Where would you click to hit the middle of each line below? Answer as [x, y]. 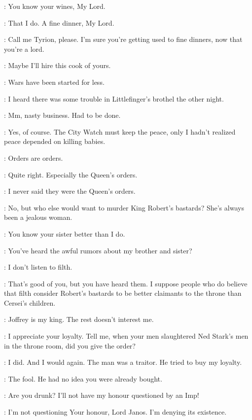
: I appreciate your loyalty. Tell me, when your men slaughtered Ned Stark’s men [126, 336]
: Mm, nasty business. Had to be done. [62, 115]
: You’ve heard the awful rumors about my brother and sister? [98, 250]
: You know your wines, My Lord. [55, 6]
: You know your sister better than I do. [65, 233]
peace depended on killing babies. [55, 141]
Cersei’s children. [30, 302]
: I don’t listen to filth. [38, 267]
